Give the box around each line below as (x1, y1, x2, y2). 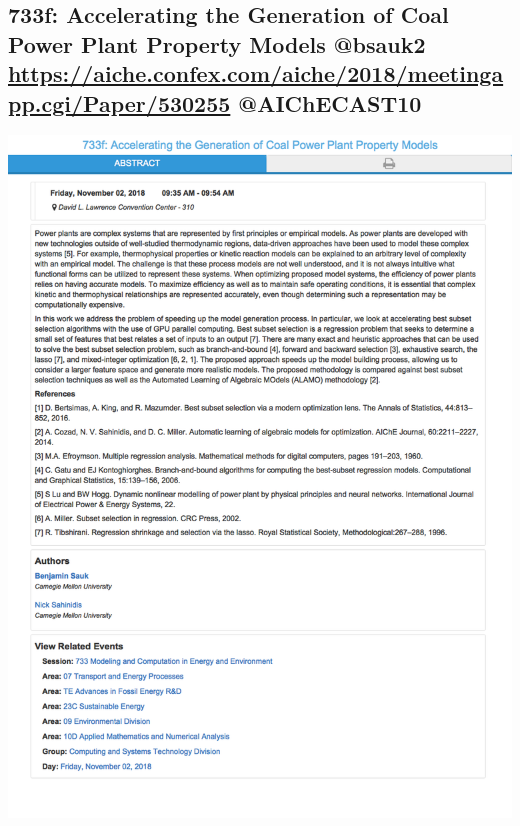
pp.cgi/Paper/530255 (8, 87, 231, 118)
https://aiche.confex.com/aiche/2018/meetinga (8, 58, 504, 89)
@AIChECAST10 (238, 87, 422, 118)
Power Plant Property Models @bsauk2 (8, 28, 426, 59)
